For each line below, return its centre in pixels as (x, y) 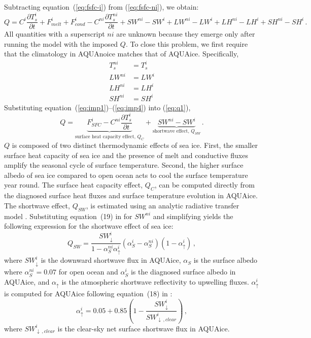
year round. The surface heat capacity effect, (74, 185)
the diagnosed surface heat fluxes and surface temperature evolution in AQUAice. (131, 195)
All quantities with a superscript (55, 34)
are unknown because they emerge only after (186, 34)
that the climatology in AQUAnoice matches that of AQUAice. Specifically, (122, 54)
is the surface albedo (226, 260)
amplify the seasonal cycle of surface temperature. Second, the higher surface (124, 165)
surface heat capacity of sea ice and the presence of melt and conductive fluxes (126, 155)
